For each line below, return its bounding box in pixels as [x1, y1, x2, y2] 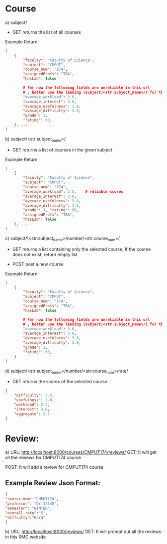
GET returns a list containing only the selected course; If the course [12, 246, 151, 252]
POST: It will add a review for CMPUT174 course [5, 464, 104, 470]
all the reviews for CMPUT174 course [5, 454, 81, 461]
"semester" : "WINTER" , [5, 506, 52, 511]
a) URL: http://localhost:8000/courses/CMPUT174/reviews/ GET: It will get [5, 449, 157, 455]
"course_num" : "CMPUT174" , [5, 497, 59, 502]
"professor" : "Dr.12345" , [5, 501, 59, 506]
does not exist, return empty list [12, 251, 78, 257]
